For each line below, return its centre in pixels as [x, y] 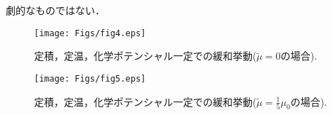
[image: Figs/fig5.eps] [90, 78]
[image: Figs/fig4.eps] [90, 33]
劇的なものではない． [55, 10]
